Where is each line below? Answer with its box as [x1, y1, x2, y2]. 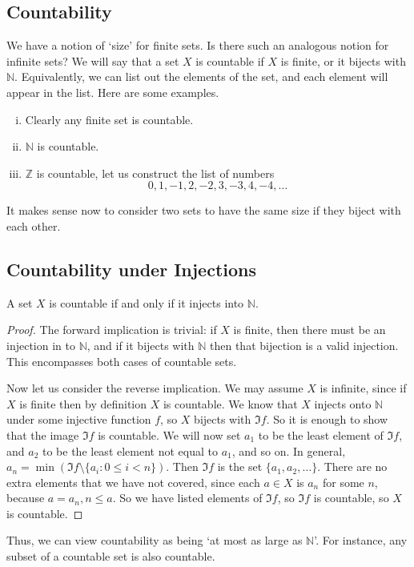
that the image [6, 426, 79, 443]
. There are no [317, 458, 388, 475]
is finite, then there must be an [233, 321, 386, 338]
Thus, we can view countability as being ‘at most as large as [6, 532, 303, 549]
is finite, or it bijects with [280, 52, 406, 69]
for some [322, 473, 364, 490]
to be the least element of [258, 426, 384, 443]
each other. [6, 217, 61, 234]
